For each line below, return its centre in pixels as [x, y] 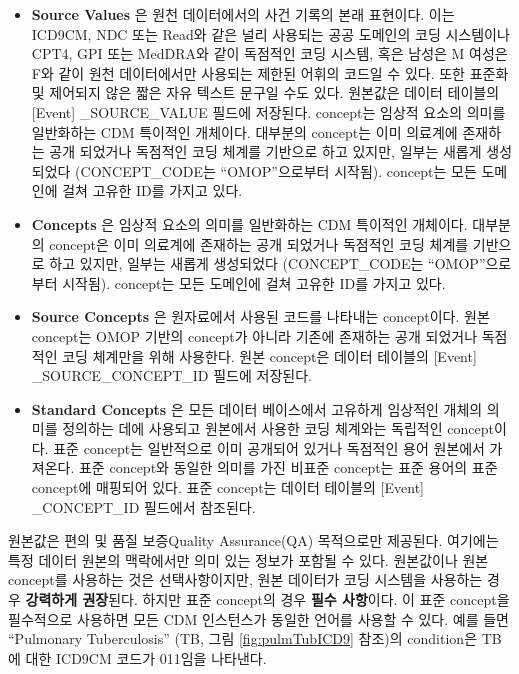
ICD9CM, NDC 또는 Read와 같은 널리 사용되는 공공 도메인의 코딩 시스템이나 [270, 33]
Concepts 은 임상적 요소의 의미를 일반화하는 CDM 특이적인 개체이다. [249, 223]
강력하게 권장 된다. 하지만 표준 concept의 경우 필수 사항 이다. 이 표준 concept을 [267, 599]
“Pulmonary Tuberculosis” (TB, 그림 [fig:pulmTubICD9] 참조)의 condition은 [243, 638]
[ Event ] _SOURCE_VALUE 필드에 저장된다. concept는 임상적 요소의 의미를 [268, 111]
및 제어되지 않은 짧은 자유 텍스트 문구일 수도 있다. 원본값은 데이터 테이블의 [265, 92]
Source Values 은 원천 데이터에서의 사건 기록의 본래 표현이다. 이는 [243, 14]
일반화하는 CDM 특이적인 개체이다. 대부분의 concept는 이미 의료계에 [244, 131]
